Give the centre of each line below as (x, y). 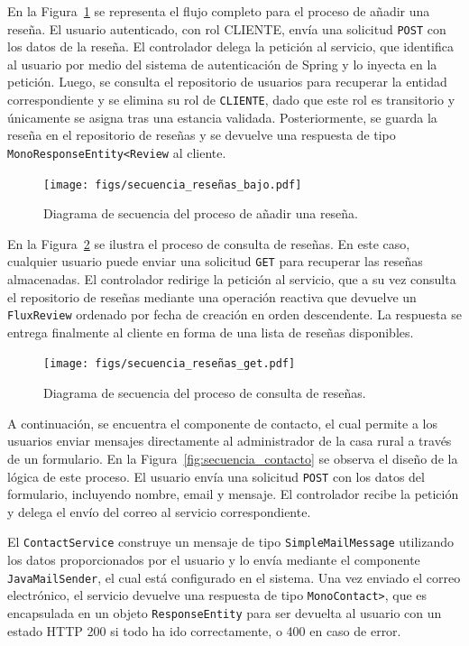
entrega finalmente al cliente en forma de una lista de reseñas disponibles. (211, 332)
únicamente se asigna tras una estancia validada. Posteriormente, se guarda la (222, 117)
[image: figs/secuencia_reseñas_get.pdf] (170, 364)
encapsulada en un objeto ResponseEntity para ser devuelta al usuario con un (225, 612)
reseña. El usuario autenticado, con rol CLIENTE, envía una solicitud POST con (227, 28)
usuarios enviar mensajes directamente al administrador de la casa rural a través (230, 441)
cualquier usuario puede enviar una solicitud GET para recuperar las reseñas (215, 261)
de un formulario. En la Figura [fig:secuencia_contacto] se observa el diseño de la (233, 458)
